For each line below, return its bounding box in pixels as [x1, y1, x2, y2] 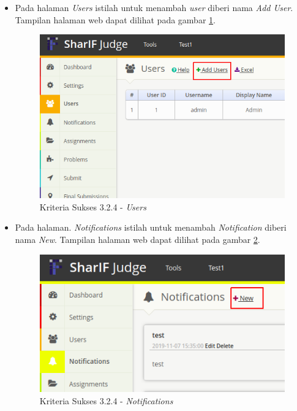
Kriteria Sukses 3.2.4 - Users [39, 200, 146, 213]
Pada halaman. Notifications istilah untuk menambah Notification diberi [15, 221, 287, 234]
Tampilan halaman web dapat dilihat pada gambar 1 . [15, 13, 216, 26]
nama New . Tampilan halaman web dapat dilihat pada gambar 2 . [15, 233, 260, 246]
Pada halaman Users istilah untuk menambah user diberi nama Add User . [15, 1, 293, 13]
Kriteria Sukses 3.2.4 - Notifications [39, 394, 173, 407]
